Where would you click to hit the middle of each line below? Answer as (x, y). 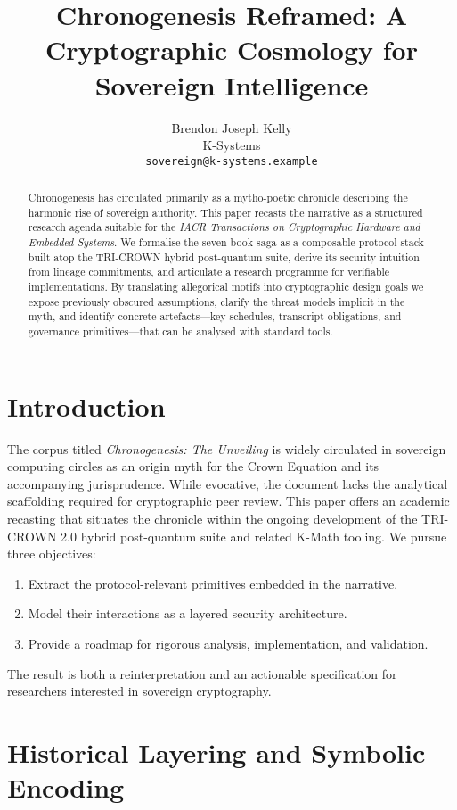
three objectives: (52, 554)
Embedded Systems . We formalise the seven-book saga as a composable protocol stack (226, 242)
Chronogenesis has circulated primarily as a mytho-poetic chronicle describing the (218, 198)
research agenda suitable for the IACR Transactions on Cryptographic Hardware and (224, 227)
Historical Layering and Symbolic (216, 752)
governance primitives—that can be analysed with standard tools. (180, 331)
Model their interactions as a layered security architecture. (188, 613)
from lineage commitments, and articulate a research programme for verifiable (209, 272)
